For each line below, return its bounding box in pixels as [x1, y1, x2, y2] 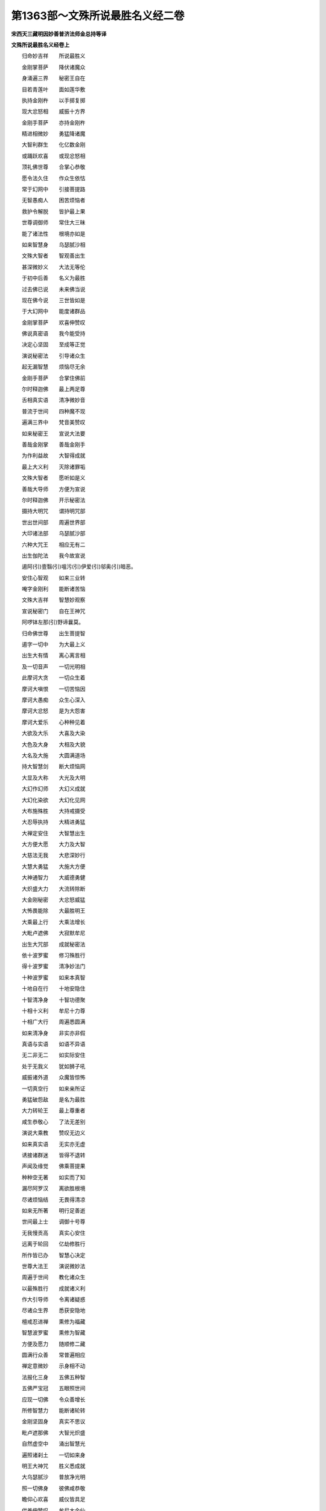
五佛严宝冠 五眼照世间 [21, 1385, 86, 1392]
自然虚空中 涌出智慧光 [21, 1440, 86, 1448]
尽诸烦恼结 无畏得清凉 [21, 1196, 86, 1203]
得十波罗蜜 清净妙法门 [21, 963, 86, 970]
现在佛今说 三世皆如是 [21, 296, 86, 303]
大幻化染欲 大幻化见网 [21, 796, 86, 803]
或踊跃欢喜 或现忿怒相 [21, 152, 86, 160]
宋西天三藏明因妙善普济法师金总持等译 [11, 30, 107, 37]
